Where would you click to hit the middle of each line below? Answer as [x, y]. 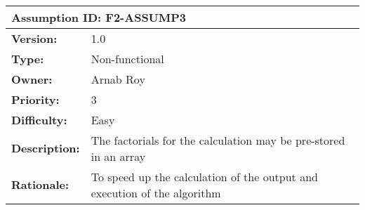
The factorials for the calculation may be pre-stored [218, 140]
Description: [46, 148]
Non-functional [127, 58]
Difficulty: [39, 119]
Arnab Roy [118, 79]
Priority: [35, 99]
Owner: [32, 79]
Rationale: [40, 185]
